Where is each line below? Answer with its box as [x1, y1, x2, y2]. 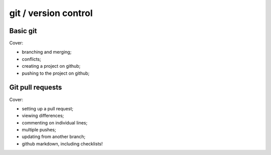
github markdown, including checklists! [22, 140, 103, 146]
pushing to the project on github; [22, 70, 90, 76]
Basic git [9, 27, 37, 35]
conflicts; [22, 56, 41, 62]
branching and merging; [22, 49, 72, 55]
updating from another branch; [22, 133, 86, 140]
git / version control [9, 8, 93, 19]
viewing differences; [22, 113, 64, 119]
